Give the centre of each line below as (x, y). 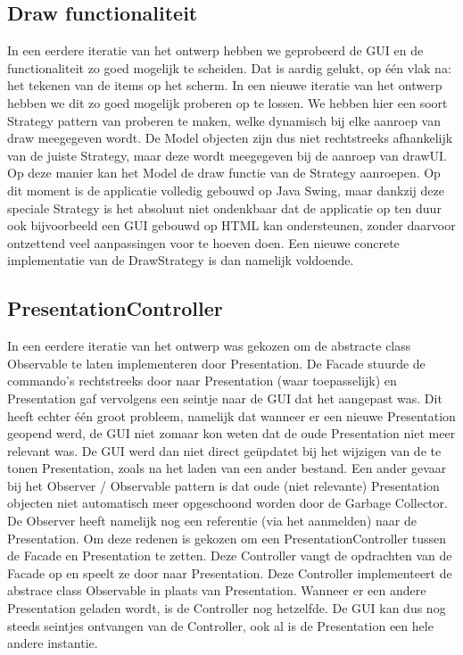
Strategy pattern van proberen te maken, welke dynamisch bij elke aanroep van (224, 120)
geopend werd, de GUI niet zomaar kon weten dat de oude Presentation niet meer (231, 433)
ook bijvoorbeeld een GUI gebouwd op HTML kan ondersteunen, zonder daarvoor (231, 225)
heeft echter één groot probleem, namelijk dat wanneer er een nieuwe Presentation (231, 415)
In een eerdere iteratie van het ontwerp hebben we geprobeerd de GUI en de (215, 50)
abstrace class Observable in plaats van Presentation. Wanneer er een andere (217, 590)
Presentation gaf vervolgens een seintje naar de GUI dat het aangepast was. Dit (225, 398)
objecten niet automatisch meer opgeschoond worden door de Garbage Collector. (227, 503)
